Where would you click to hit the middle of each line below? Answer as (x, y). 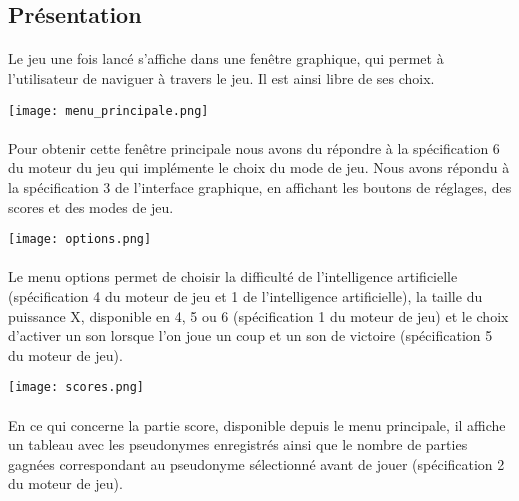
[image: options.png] (80, 239)
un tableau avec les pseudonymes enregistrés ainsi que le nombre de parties (238, 444)
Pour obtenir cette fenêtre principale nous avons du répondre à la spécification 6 (254, 147)
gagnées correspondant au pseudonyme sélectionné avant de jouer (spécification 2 (256, 463)
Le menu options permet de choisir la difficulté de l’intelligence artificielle (233, 276)
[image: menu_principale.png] (108, 110)
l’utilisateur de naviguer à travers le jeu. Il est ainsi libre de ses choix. (221, 77)
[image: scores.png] (76, 387)
